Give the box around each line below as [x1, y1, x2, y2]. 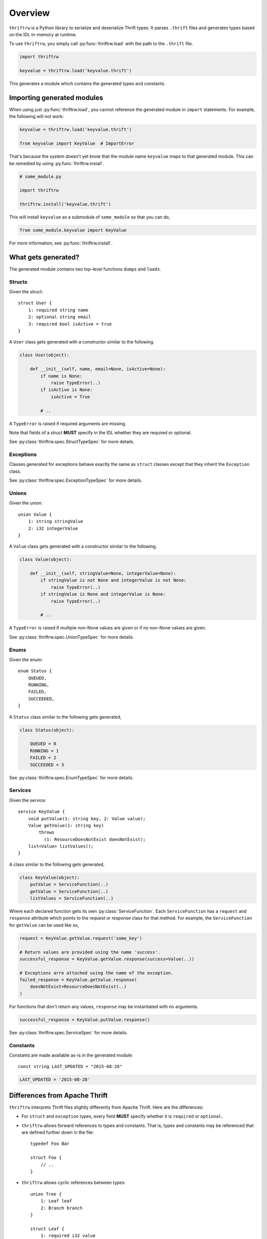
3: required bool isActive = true [28, 321, 112, 327]
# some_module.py [19, 173, 62, 179]
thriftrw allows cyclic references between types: [21, 1180, 126, 1185]
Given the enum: [9, 657, 43, 663]
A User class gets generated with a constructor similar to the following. [9, 339, 155, 345]
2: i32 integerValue [28, 525, 78, 531]
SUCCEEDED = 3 [30, 762, 64, 768]
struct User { [18, 300, 52, 306]
